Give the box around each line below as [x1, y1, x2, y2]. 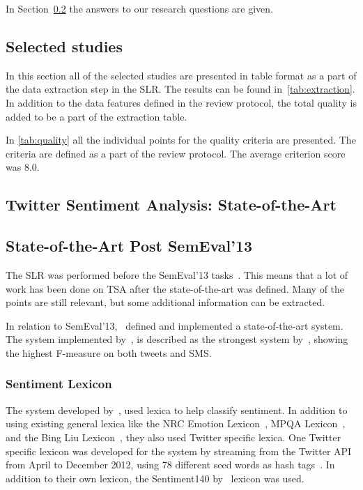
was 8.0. [6, 160, 40, 174]
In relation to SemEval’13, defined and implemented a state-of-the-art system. [6, 318, 343, 332]
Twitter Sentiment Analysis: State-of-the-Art [6, 194, 337, 215]
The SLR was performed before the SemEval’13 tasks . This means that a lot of [6, 267, 348, 282]
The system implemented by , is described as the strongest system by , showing [6, 332, 348, 346]
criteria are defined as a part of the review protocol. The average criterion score [6, 146, 346, 160]
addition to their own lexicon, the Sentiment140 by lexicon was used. [6, 470, 304, 485]
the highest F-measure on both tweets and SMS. [6, 345, 212, 360]
